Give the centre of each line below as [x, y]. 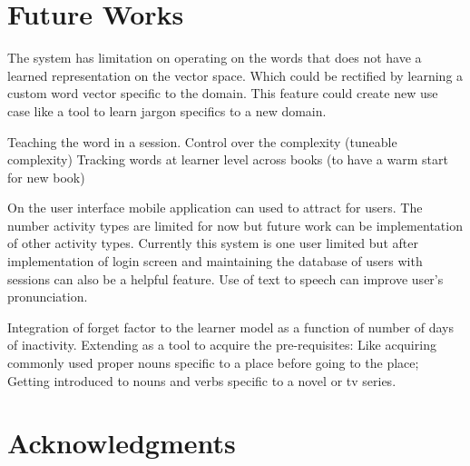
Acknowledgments [122, 443]
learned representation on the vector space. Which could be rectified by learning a [235, 75]
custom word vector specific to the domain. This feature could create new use [223, 93]
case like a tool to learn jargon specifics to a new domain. [167, 110]
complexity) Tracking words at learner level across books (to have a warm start [228, 159]
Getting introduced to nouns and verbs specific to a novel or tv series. [202, 380]
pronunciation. [48, 297]
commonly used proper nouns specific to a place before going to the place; [213, 363]
